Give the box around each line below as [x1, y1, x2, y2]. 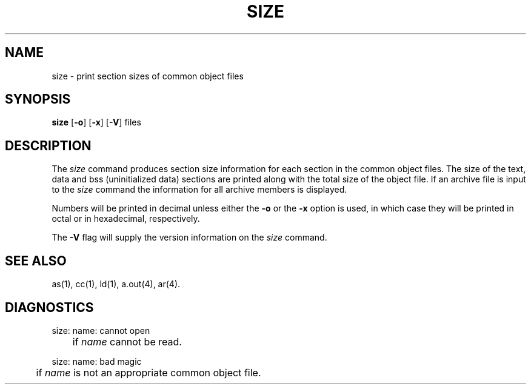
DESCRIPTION [5, 138, 92, 153]
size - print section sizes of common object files [52, 70, 244, 81]
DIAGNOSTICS [5, 299, 94, 315]
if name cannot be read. [72, 335, 182, 348]
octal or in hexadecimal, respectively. [52, 213, 200, 224]
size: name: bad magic [52, 356, 142, 367]
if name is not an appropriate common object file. [36, 366, 261, 379]
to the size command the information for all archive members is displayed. [52, 184, 347, 195]
